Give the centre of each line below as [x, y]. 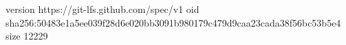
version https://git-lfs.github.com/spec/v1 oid [102, 9]
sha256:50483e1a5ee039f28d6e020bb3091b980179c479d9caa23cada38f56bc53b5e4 [173, 22]
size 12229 [27, 36]
